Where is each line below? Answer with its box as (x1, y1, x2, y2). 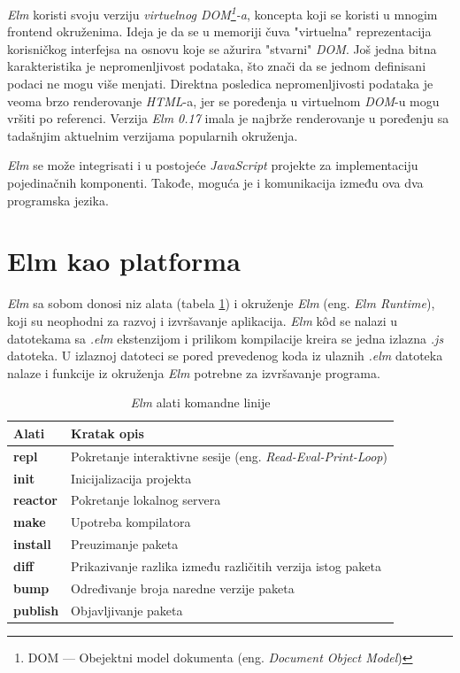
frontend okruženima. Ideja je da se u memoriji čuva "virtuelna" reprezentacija (7, 22, 432, 41)
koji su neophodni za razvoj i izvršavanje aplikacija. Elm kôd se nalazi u (7, 311, 397, 329)
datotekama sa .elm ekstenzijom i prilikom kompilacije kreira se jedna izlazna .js (7, 329, 444, 347)
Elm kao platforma (7, 243, 241, 279)
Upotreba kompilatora (71, 513, 191, 531)
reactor (13, 491, 57, 509)
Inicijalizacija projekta (71, 468, 192, 487)
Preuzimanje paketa (71, 535, 179, 553)
